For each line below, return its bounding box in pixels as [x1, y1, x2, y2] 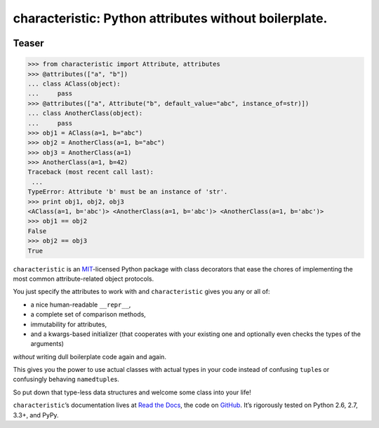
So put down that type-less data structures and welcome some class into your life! [13, 388, 252, 396]
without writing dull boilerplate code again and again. [13, 352, 166, 361]
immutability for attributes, [30, 320, 107, 328]
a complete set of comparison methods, [30, 310, 147, 319]
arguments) [30, 340, 65, 348]
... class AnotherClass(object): [27, 109, 143, 117]
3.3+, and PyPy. [13, 410, 59, 419]
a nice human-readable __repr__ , [30, 300, 131, 309]
